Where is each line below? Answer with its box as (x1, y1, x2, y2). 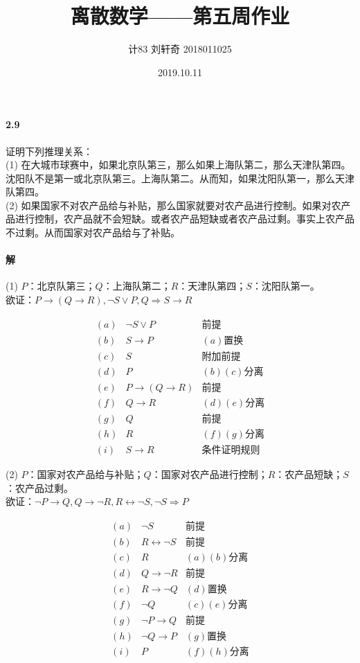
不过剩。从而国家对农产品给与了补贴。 (6, 225, 180, 240)
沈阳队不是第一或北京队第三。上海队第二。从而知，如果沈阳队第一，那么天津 (6, 170, 354, 185)
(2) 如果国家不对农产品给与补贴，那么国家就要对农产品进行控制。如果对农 (6, 197, 341, 212)
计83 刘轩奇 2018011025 (128, 42, 232, 56)
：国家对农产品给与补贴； (27, 466, 144, 481)
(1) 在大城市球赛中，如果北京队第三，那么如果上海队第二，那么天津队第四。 (6, 157, 351, 172)
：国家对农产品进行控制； (151, 466, 268, 481)
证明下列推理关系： (6, 143, 93, 158)
